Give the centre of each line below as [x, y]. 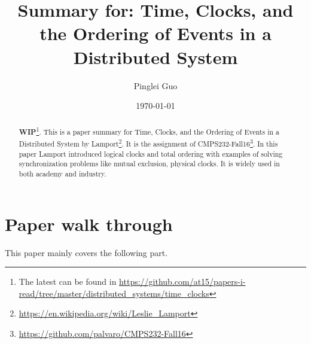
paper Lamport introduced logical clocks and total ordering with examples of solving [151, 153]
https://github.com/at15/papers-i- [182, 281]
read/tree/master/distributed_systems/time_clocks [114, 293]
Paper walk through [89, 223]
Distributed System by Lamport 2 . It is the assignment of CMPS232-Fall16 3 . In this [148, 143]
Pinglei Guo [155, 85]
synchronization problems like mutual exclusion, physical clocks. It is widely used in [149, 164]
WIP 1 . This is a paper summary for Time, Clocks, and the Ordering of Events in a [149, 131]
